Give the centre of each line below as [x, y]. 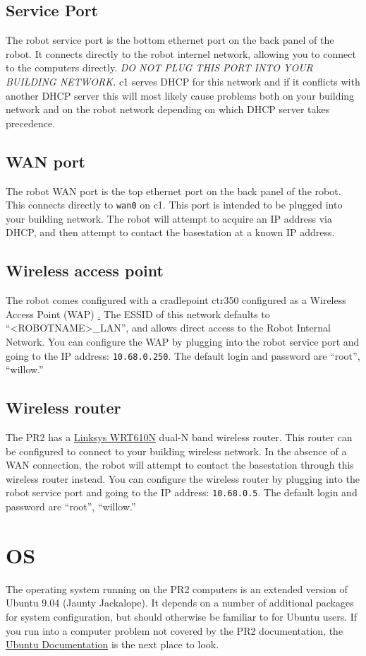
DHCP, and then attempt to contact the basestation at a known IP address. [170, 232]
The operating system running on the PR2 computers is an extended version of [177, 588]
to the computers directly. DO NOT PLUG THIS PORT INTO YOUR [159, 68]
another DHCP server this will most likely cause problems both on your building [180, 95]
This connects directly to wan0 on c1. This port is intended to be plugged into [174, 205]
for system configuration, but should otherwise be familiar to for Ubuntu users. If [182, 616]
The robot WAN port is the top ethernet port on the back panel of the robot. [173, 191]
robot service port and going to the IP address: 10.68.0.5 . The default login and [182, 492]
